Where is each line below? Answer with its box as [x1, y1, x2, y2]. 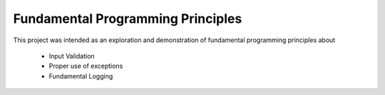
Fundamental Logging [48, 71, 113, 80]
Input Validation [48, 51, 96, 60]
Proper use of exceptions [48, 61, 123, 71]
